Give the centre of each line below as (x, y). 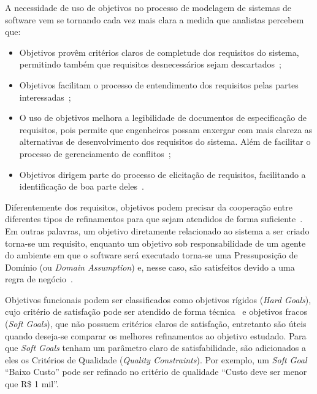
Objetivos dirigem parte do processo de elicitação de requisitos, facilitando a (162, 174)
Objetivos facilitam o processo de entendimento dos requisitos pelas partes (159, 84)
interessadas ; (45, 97)
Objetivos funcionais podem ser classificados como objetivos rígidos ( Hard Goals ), (158, 299)
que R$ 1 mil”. (32, 384)
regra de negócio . (39, 279)
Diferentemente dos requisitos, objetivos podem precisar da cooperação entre (149, 207)
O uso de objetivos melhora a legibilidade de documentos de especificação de (163, 118)
